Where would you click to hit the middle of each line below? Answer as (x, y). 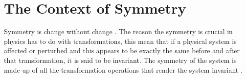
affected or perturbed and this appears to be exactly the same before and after (122, 50)
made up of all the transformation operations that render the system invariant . (123, 69)
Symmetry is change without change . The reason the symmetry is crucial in (118, 31)
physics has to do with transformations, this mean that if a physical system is (120, 41)
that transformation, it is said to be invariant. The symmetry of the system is (120, 60)
